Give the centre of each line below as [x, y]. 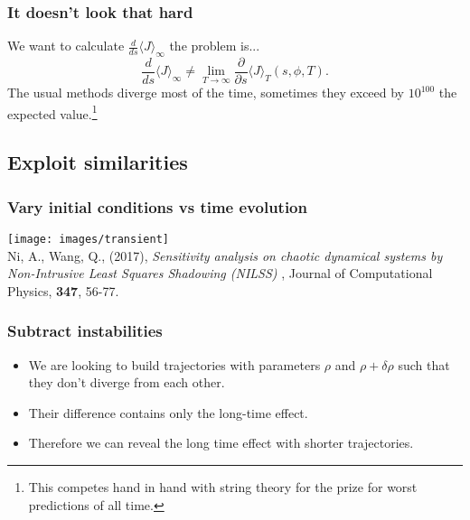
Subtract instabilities [85, 331]
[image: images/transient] [88, 239]
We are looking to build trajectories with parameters [174, 364]
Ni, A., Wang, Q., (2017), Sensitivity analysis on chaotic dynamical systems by [225, 255]
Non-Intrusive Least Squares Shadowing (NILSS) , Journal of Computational [220, 273]
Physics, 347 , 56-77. [63, 290]
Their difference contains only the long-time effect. [168, 412]
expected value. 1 [52, 112]
